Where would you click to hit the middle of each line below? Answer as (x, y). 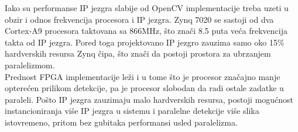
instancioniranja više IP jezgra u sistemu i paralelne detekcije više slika (132, 111)
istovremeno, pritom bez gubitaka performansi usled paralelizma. (121, 122)
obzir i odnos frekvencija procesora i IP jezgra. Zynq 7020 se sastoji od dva (139, 19)
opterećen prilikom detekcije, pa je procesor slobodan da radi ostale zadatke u (144, 88)
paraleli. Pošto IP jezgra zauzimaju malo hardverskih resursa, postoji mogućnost (149, 99)
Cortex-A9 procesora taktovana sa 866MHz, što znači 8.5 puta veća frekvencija (146, 31)
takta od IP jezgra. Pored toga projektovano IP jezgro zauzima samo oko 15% (145, 42)
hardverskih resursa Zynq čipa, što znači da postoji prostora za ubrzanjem (138, 53)
